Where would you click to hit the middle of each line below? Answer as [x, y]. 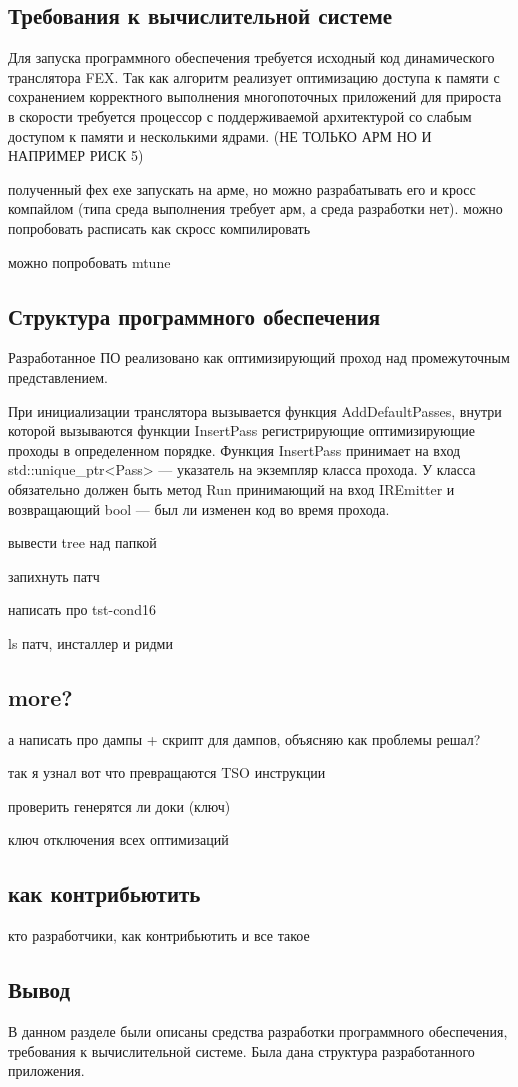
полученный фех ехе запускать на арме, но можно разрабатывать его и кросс [242, 188]
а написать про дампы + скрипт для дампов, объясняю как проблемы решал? [244, 738]
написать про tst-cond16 [82, 609]
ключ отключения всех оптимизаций [118, 839]
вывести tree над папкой [82, 542]
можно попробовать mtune [89, 261]
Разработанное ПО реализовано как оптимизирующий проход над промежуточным [259, 357]
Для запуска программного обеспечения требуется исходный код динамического [251, 57]
